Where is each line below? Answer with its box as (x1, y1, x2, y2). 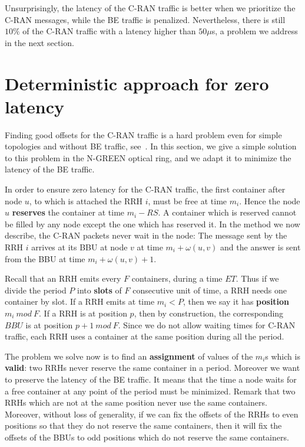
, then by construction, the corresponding (134, 307, 284, 319)
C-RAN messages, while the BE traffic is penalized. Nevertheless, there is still (5, 13, 286, 25)
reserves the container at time (12, 206, 125, 218)
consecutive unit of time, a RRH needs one (132, 283, 287, 296)
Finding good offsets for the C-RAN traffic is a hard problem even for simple (5, 128, 282, 141)
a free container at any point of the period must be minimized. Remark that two (5, 384, 296, 397)
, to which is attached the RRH (29, 194, 143, 207)
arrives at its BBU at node (31, 241, 128, 253)
